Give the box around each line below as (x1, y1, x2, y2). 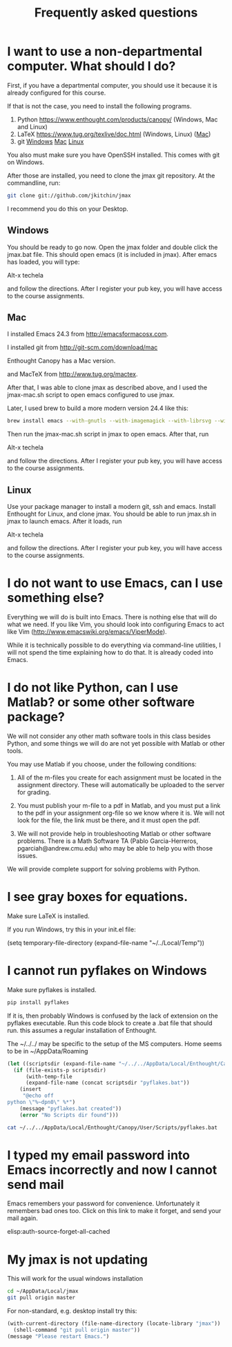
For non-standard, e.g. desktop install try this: (7, 1307, 137, 1315)
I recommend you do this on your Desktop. (7, 204, 129, 213)
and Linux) (17, 122, 48, 130)
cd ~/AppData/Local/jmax (7, 1288, 79, 1295)
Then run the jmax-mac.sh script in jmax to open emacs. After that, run (7, 430, 209, 438)
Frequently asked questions (34, 5, 198, 21)
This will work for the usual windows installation (7, 1275, 144, 1283)
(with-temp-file (25, 1073, 72, 1080)
